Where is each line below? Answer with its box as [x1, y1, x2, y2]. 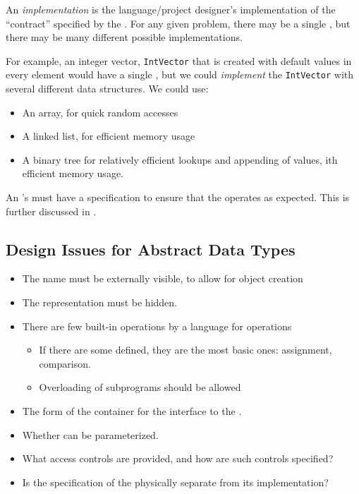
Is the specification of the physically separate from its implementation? [22, 474, 329, 489]
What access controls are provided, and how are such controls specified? [22, 451, 334, 466]
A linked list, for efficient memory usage [22, 128, 195, 143]
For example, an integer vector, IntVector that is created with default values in [6, 53, 352, 68]
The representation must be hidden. [22, 295, 177, 310]
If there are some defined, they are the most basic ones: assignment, [39, 342, 332, 357]
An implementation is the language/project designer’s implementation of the [6, 2, 336, 16]
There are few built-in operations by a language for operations [22, 318, 292, 333]
